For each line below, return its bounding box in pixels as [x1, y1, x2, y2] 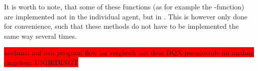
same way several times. [4, 30, 77, 41]
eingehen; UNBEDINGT [4, 57, 79, 67]
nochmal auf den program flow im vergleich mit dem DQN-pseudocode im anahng [4, 47, 254, 58]
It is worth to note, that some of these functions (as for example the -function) [4, 1, 245, 11]
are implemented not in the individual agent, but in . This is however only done [4, 11, 248, 21]
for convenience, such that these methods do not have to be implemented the [4, 21, 239, 31]
